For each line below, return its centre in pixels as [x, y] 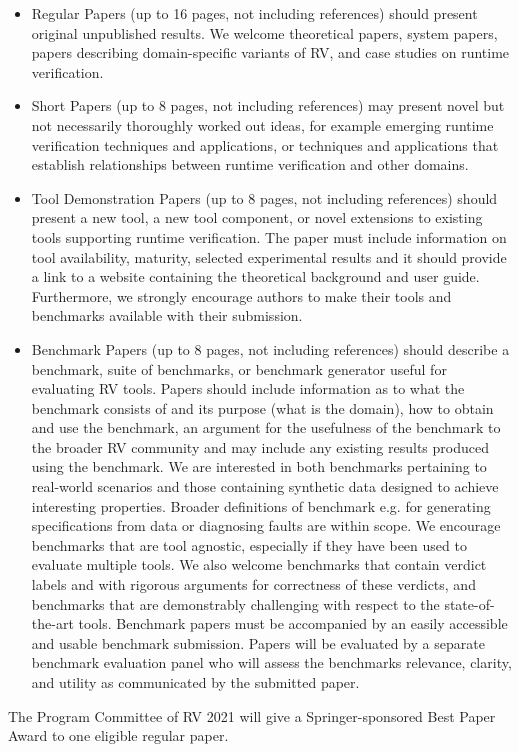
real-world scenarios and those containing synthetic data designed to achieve [265, 486]
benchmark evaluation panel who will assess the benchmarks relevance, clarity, [271, 662]
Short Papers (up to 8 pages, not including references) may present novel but [268, 105]
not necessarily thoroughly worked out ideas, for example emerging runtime [262, 124]
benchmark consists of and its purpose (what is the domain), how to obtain [262, 407]
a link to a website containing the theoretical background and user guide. [255, 276]
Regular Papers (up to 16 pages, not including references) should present [254, 13]
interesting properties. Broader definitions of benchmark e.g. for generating [261, 505]
